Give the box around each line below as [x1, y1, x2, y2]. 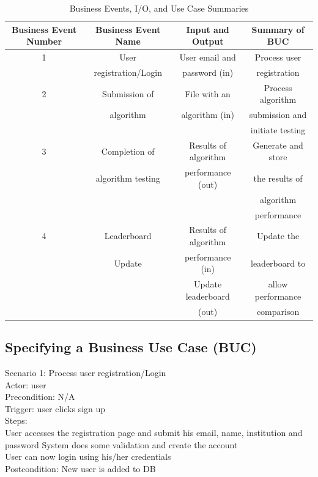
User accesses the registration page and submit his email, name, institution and [5, 426, 303, 438]
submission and [249, 108, 307, 121]
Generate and [253, 138, 303, 151]
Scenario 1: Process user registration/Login [5, 366, 166, 379]
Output [191, 35, 224, 48]
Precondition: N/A [5, 390, 75, 403]
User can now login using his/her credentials [5, 450, 171, 463]
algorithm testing [95, 172, 160, 185]
